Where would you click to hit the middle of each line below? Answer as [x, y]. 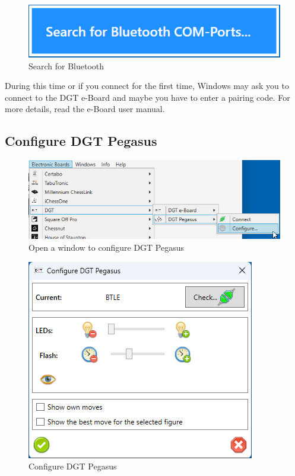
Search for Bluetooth [66, 66]
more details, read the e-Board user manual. [85, 109]
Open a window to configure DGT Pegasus [107, 247]
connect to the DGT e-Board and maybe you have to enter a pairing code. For [147, 97]
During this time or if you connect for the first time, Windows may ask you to [147, 86]
